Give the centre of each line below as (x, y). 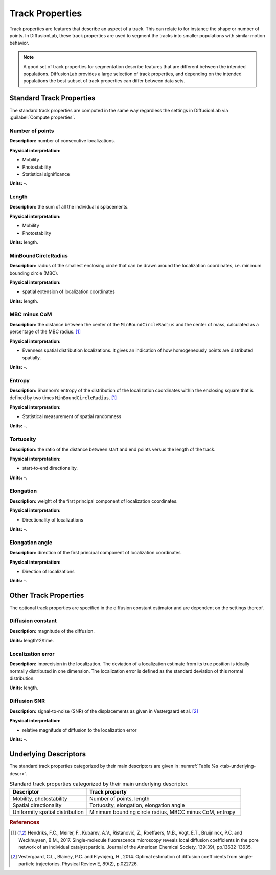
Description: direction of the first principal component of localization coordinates (95, 553)
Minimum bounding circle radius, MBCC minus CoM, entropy (163, 812)
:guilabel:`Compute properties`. (42, 117)
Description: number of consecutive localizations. (62, 141)
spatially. (31, 358)
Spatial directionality (37, 805)
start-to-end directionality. (50, 468)
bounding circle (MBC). (34, 273)
